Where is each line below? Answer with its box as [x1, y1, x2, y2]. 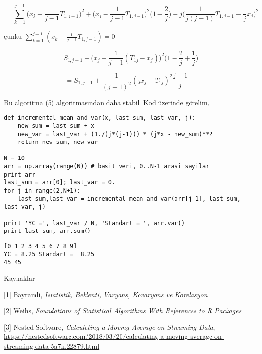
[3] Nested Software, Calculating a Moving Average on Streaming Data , [4, 321, 215, 332]
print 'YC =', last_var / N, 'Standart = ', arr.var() [4, 219, 185, 227]
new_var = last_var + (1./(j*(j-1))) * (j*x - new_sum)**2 [17, 130, 213, 138]
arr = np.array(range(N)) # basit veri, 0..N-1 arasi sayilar [4, 163, 210, 170]
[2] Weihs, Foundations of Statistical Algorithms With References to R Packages [4, 305, 242, 316]
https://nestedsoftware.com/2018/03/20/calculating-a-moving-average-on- [4, 331, 224, 341]
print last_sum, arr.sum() [4, 228, 91, 235]
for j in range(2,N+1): [4, 187, 81, 195]
